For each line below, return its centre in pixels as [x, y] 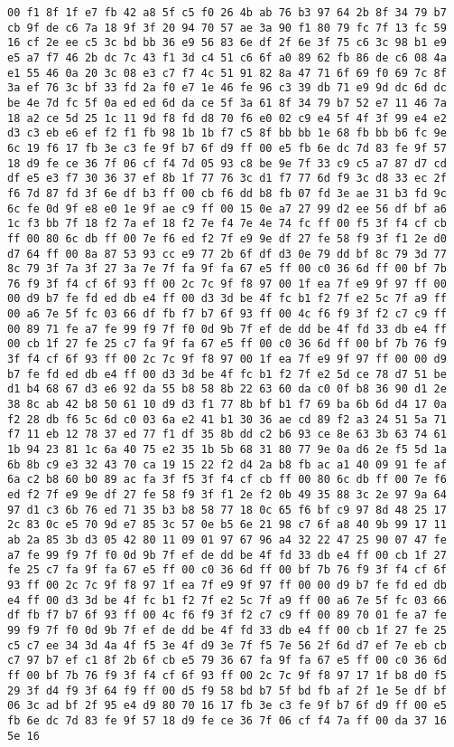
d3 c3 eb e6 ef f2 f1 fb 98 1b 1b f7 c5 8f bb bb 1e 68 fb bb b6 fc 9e [227, 133]
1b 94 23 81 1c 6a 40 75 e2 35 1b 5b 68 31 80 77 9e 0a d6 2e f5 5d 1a [227, 450]
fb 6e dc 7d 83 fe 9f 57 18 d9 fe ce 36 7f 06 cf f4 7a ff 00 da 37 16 [227, 720]
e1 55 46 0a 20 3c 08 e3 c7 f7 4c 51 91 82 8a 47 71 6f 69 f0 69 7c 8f [227, 73]
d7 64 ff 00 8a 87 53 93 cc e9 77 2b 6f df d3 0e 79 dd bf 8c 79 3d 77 [227, 254]
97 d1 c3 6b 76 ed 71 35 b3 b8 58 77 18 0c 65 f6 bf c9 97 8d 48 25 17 [227, 510]
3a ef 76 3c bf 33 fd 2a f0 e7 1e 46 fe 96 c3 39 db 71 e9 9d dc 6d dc [227, 88]
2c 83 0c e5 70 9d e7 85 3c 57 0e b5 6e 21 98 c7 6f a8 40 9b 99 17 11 [227, 525]
